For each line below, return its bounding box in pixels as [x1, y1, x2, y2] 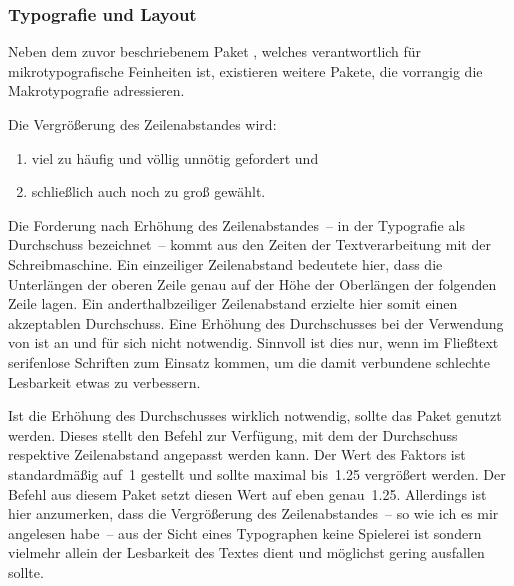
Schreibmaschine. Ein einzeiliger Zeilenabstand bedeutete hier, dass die [8, 253, 443, 274]
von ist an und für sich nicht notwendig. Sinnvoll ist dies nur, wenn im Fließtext [8, 332, 499, 353]
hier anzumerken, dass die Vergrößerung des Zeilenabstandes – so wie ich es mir [8, 503, 499, 524]
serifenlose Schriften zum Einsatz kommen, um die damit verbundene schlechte [8, 351, 491, 372]
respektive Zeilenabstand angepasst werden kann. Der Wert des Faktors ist [8, 444, 466, 465]
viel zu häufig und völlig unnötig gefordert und [31, 147, 319, 168]
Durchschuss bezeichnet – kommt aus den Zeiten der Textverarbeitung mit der [8, 234, 491, 255]
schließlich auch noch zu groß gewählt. [31, 181, 266, 202]
